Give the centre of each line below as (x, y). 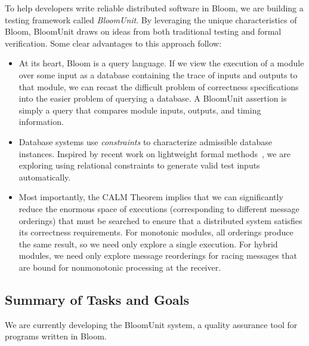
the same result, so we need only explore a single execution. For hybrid (148, 244)
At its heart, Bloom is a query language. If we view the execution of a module (161, 63)
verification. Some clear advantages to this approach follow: (113, 43)
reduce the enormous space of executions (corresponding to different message (159, 208)
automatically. (45, 177)
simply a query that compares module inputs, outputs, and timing (140, 110)
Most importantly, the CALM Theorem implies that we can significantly (151, 197)
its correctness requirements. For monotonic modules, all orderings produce (156, 232)
